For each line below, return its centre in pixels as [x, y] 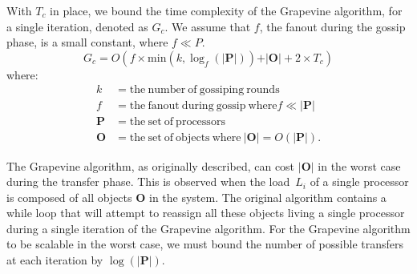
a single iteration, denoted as [77, 26]
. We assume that [208, 26]
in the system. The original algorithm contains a [267, 197]
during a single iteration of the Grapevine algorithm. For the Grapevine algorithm [208, 228]
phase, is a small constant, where [87, 42]
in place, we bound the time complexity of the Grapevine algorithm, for [226, 10]
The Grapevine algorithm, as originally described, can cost [151, 165]
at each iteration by [55, 260]
